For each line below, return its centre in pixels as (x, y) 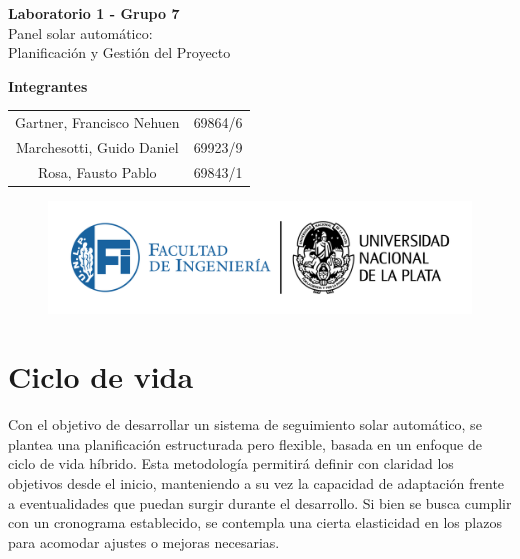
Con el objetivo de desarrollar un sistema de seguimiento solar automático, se (245, 424)
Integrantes (48, 85)
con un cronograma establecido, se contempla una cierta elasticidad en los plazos (255, 522)
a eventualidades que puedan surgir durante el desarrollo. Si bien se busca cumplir (260, 502)
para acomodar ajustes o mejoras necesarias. (144, 541)
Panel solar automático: (80, 32)
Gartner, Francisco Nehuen (97, 122)
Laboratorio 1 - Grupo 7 (94, 13)
